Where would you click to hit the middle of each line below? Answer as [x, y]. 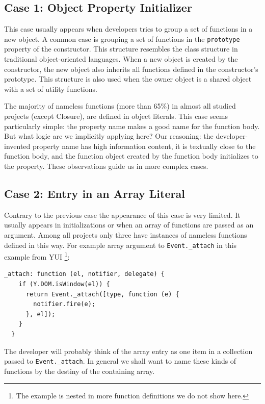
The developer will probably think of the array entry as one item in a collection [128, 351]
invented [17, 146]
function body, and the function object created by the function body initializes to [131, 156]
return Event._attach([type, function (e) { [102, 294]
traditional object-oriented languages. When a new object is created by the [121, 59]
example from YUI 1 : [37, 256]
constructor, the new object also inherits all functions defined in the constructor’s [131, 69]
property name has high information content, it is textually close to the [144, 146]
